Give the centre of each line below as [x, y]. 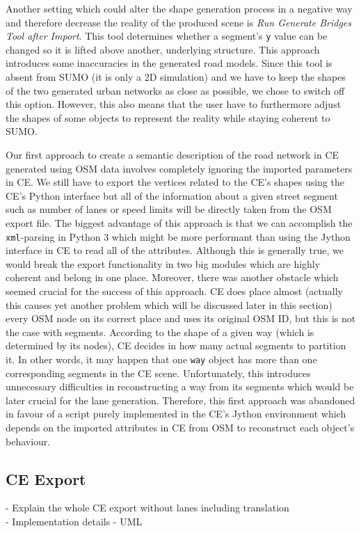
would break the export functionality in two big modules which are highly [163, 263]
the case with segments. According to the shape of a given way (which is [160, 332]
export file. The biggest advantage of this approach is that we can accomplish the [179, 222]
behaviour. [28, 441]
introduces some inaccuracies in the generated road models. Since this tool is [169, 63]
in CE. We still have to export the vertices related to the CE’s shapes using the [175, 182]
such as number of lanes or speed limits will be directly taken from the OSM [169, 209]
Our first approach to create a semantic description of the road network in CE [173, 154]
